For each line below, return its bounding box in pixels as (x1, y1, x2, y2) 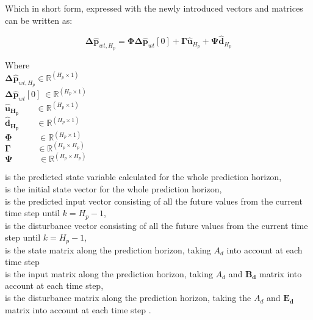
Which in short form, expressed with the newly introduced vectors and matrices (5, 2, 303, 14)
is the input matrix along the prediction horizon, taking (5, 267, 213, 280)
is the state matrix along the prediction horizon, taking (5, 243, 211, 256)
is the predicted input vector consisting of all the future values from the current (5, 194, 303, 207)
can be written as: (5, 13, 73, 26)
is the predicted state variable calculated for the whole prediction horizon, (5, 170, 282, 183)
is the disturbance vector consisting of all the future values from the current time (5, 219, 308, 231)
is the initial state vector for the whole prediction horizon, (5, 183, 222, 195)
